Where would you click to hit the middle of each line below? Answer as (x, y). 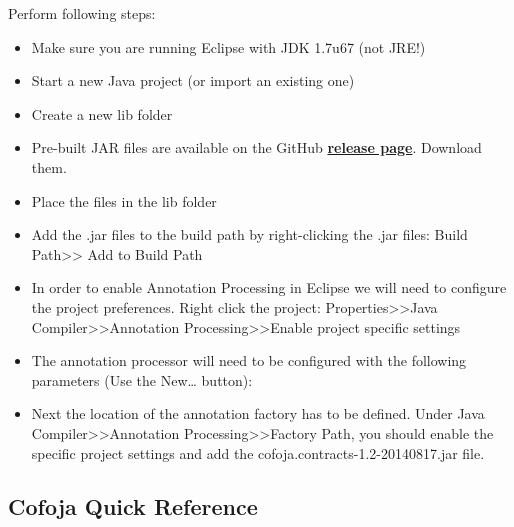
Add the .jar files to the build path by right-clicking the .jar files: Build (249, 234)
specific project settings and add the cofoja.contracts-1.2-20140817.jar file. (258, 452)
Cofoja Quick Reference (133, 506)
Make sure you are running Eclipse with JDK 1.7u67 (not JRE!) (228, 46)
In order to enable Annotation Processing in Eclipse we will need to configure (269, 287)
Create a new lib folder (102, 113)
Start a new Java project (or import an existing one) (193, 80)
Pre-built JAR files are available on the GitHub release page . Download (256, 147)
